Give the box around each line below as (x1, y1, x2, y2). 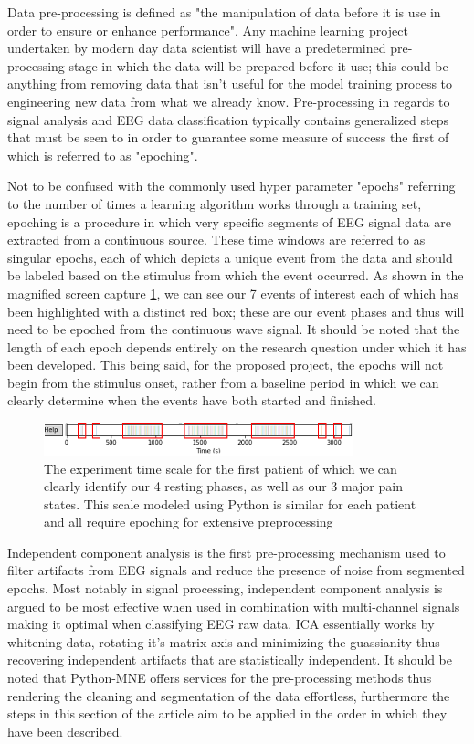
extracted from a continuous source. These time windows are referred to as (7, 230, 426, 249)
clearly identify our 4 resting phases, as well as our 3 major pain (44, 477, 403, 496)
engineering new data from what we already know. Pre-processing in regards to (7, 91, 450, 110)
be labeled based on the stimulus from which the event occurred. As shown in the (7, 266, 464, 285)
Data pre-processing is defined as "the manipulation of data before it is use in (7, 3, 441, 21)
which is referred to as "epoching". (7, 145, 198, 164)
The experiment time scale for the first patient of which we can (44, 458, 397, 477)
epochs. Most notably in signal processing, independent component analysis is (7, 579, 443, 598)
